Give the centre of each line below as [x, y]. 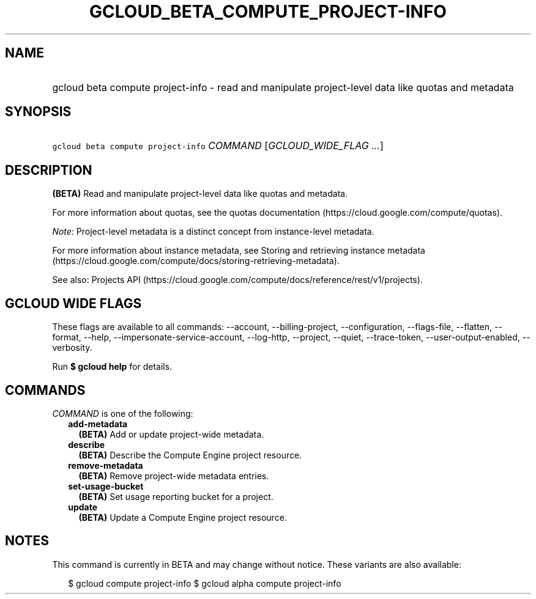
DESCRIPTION [49, 170]
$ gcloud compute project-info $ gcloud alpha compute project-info [205, 583]
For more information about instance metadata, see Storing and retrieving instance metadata [239, 251]
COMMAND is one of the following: [123, 413]
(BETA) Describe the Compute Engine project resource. [190, 455]
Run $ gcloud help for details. [112, 367]
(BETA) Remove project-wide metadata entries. [174, 476]
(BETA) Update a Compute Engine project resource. [183, 517]
